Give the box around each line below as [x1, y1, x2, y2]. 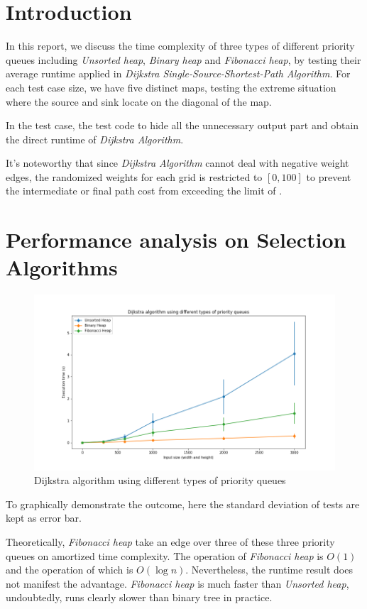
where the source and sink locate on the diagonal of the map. [6, 94, 272, 109]
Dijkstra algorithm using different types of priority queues [34, 473, 286, 488]
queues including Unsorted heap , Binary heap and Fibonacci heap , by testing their [6, 52, 361, 67]
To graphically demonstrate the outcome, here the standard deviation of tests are [6, 496, 360, 511]
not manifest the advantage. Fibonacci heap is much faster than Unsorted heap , [6, 576, 349, 591]
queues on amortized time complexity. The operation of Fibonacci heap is [6, 548, 324, 563]
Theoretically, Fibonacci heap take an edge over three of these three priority [6, 534, 335, 549]
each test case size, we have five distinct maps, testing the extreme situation [6, 79, 336, 94]
